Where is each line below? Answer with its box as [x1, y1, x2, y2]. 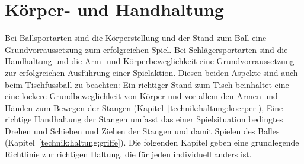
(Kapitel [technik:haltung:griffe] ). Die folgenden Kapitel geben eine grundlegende [5, 136, 299, 149]
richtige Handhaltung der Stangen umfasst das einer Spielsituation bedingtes [5, 113, 283, 125]
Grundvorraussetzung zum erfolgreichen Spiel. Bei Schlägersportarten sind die [5, 43, 288, 55]
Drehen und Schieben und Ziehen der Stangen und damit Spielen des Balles [5, 124, 280, 137]
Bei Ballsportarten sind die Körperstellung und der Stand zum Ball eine [5, 31, 267, 44]
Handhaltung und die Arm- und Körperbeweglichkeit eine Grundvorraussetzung [5, 55, 295, 67]
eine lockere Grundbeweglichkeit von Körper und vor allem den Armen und [5, 90, 278, 102]
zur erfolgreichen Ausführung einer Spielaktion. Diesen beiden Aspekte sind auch [5, 66, 298, 78]
